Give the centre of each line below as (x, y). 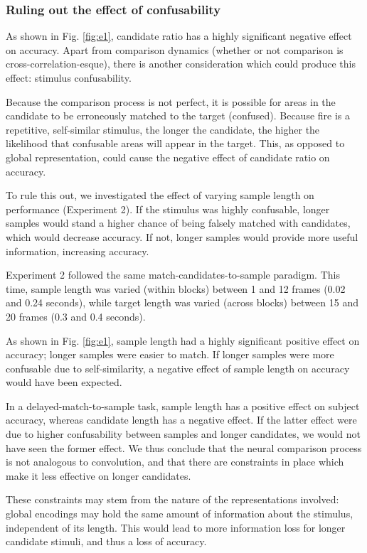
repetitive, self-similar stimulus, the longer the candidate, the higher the (163, 129)
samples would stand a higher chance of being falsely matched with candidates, (178, 223)
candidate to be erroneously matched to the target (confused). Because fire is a (178, 116)
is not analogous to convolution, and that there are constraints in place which (175, 462)
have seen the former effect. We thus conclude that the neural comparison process (184, 447)
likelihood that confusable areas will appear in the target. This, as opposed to (175, 143)
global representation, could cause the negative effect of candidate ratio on (168, 157)
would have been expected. (64, 382)
